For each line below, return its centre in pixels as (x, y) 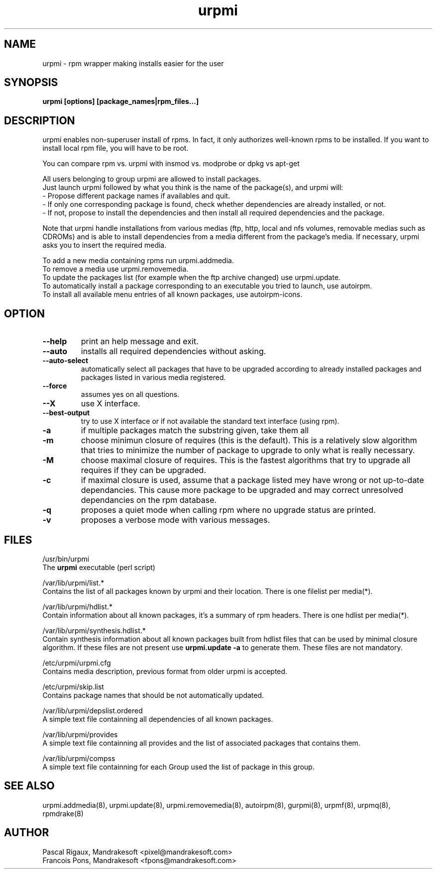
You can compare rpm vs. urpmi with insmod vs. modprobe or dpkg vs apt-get (171, 164)
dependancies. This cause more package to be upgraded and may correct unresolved (242, 490)
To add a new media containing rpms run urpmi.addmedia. (138, 261)
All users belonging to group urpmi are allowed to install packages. (152, 179)
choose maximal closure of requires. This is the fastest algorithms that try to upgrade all (246, 460)
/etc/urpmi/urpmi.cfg (77, 663)
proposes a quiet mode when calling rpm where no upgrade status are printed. (228, 510)
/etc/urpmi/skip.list (73, 686)
